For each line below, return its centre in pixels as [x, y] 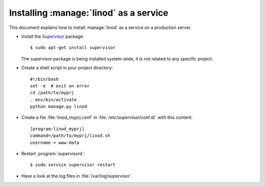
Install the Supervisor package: [53, 36]
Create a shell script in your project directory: [67, 68]
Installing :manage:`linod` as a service [89, 13]
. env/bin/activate [53, 100]
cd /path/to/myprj [52, 93]
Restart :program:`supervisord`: [53, 154]
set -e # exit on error [60, 86]
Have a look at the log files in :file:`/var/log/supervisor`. [77, 176]
